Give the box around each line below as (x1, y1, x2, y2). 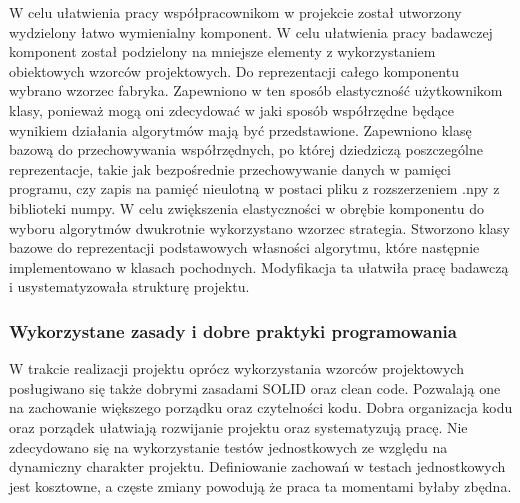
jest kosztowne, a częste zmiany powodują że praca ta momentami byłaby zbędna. (9, 475, 512, 496)
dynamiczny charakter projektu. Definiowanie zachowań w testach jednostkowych (9, 456, 506, 477)
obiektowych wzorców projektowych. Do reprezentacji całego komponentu (9, 60, 459, 81)
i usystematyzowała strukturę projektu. (9, 276, 250, 297)
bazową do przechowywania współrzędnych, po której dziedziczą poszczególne (9, 139, 483, 160)
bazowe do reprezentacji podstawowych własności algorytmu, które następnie (9, 237, 480, 258)
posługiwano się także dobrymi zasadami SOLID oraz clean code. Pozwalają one (9, 377, 501, 398)
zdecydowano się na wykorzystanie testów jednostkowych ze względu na (9, 436, 448, 457)
